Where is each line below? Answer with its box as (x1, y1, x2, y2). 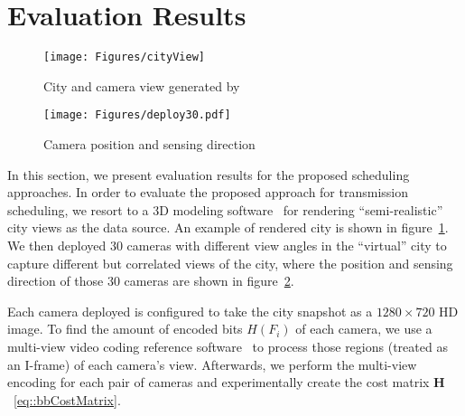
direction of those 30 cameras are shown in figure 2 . (7, 271, 294, 290)
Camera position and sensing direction (43, 135, 256, 154)
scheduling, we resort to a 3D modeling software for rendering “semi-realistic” (7, 200, 443, 219)
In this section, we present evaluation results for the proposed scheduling (7, 165, 410, 184)
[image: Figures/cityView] (43, 51, 205, 64)
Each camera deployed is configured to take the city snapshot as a (7, 301, 373, 320)
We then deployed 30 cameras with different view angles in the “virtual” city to (7, 236, 447, 254)
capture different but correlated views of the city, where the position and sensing (7, 253, 453, 272)
